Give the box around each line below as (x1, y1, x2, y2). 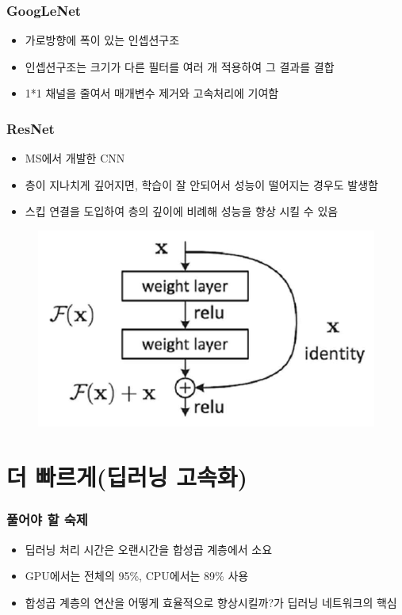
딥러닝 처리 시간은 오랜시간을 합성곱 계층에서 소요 (25, 541, 273, 557)
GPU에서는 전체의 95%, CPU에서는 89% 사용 (25, 567, 249, 584)
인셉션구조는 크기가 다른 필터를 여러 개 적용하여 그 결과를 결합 (25, 58, 335, 74)
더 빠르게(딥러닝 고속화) (6, 460, 248, 493)
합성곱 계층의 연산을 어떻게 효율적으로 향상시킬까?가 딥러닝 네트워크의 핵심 (25, 594, 397, 610)
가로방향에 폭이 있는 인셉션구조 (25, 32, 180, 48)
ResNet (6, 118, 55, 138)
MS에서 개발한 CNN (25, 150, 125, 166)
